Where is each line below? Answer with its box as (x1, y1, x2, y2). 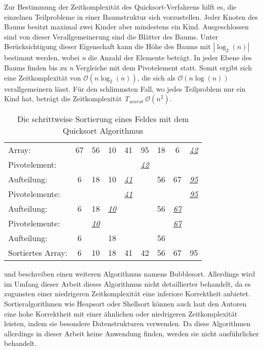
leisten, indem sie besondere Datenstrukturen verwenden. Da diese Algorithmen (4, 318, 251, 329)
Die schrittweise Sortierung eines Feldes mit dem (17, 113, 189, 125)
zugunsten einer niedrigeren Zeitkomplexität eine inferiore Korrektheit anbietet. (4, 288, 250, 299)
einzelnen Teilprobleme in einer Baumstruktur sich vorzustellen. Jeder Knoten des (4, 11, 258, 22)
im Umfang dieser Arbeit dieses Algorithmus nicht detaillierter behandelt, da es (4, 278, 251, 289)
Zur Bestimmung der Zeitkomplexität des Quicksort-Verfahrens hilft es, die (4, 2, 237, 12)
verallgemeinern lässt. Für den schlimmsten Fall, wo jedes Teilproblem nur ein (4, 83, 246, 94)
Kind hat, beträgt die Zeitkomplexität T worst (4, 93, 143, 105)
